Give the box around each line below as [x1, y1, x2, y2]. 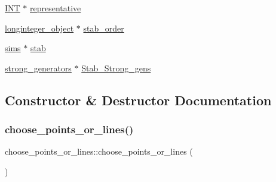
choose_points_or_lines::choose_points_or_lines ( [5, 145, 193, 158]
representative [30, 2, 81, 14]
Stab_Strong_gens [81, 61, 151, 74]
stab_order [83, 21, 124, 34]
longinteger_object [5, 21, 74, 34]
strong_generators [5, 61, 72, 74]
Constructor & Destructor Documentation [5, 90, 272, 109]
